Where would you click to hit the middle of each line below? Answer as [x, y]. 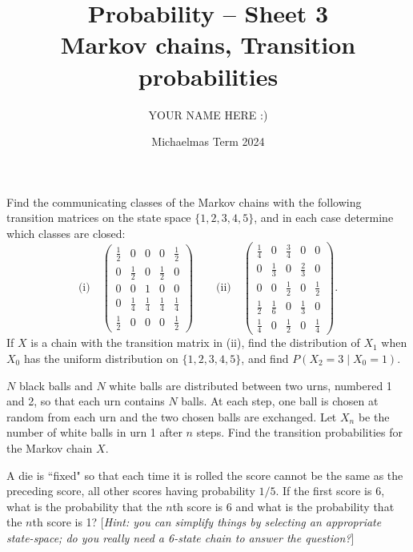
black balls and [56, 385]
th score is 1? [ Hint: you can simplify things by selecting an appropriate [207, 522]
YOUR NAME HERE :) [208, 114]
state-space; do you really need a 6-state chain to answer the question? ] [180, 537]
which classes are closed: [66, 233]
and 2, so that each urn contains [86, 401]
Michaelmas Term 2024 [208, 141]
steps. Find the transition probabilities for [300, 432]
